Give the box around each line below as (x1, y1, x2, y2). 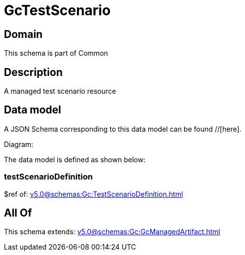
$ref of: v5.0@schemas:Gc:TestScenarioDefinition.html (4, 189, 183, 198)
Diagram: (4, 140, 34, 148)
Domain (4, 28, 43, 40)
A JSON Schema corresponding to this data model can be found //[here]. (4, 124, 242, 133)
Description (4, 66, 63, 78)
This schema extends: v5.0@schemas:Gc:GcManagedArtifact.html (4, 227, 220, 236)
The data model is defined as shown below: (4, 155, 146, 164)
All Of (4, 207, 32, 219)
